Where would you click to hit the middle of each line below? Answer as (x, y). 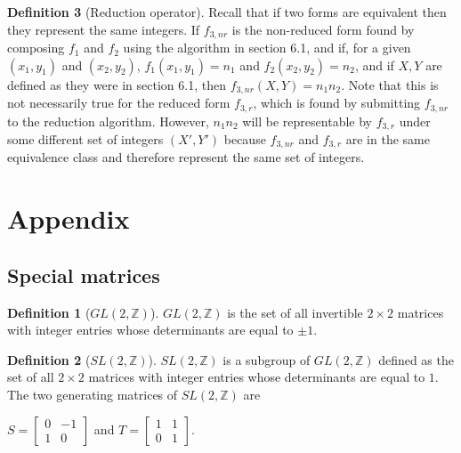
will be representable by (307, 121)
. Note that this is (390, 84)
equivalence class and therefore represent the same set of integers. (186, 157)
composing (36, 48)
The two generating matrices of (93, 394)
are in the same (388, 139)
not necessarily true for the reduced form (119, 103)
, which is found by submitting (337, 103)
